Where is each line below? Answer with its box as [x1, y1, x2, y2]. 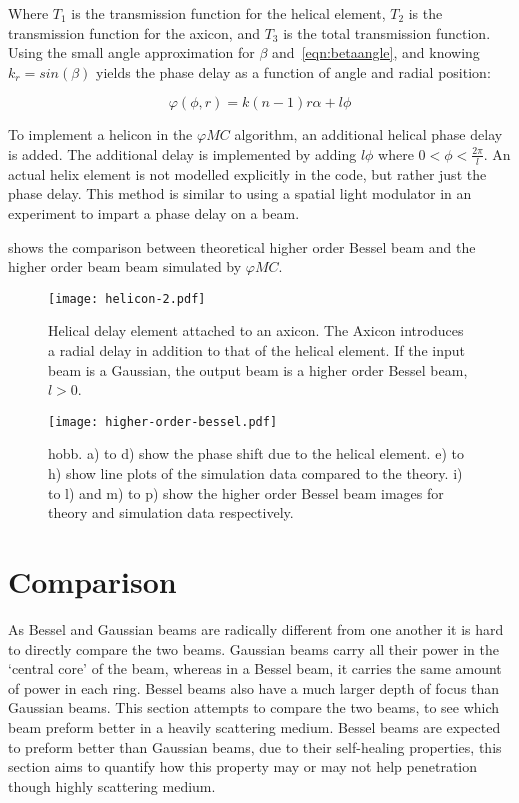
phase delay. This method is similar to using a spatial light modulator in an [8, 183, 472, 204]
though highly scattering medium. [8, 775, 216, 796]
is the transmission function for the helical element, [71, 3, 386, 23]
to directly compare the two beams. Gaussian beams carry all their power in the [8, 638, 499, 659]
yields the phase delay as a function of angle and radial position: [96, 61, 491, 82]
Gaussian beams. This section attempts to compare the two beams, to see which [8, 697, 500, 718]
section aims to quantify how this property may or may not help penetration [8, 756, 478, 777]
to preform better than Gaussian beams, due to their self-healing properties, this [8, 736, 502, 757]
